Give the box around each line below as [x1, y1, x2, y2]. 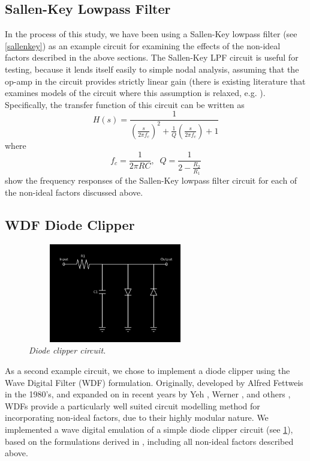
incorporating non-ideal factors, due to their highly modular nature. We [5, 411, 269, 424]
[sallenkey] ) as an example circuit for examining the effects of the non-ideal [5, 39, 281, 52]
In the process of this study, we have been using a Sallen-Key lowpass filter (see [5, 28, 297, 40]
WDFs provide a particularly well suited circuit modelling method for [5, 399, 260, 412]
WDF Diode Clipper [5, 215, 135, 234]
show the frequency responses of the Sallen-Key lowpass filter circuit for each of [5, 174, 297, 187]
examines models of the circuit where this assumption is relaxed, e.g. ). [5, 86, 266, 99]
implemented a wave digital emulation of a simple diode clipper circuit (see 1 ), [5, 423, 293, 435]
